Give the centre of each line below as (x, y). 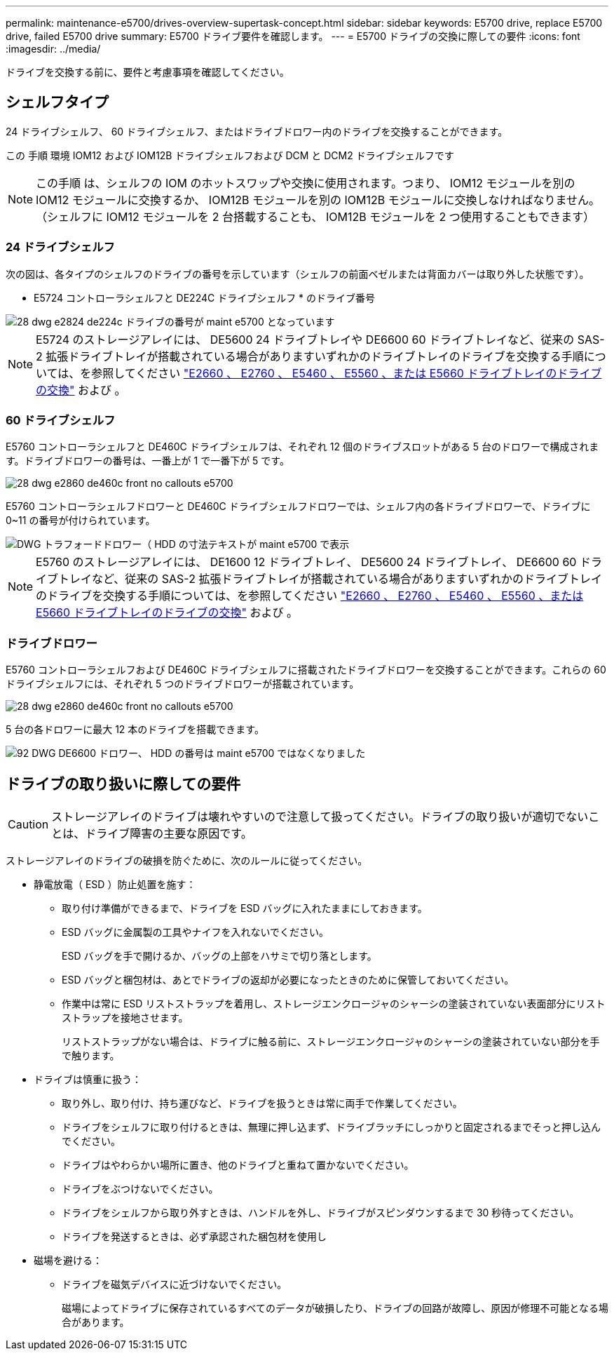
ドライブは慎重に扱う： (88, 1079)
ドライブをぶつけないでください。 (140, 1188)
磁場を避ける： (68, 1260)
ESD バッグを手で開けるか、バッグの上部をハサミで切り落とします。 (219, 955)
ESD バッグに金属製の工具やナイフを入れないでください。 (196, 932)
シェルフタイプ (57, 102)
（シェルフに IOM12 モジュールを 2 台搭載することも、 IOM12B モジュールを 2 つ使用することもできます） (315, 216)
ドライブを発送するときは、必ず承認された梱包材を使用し (194, 1236)
